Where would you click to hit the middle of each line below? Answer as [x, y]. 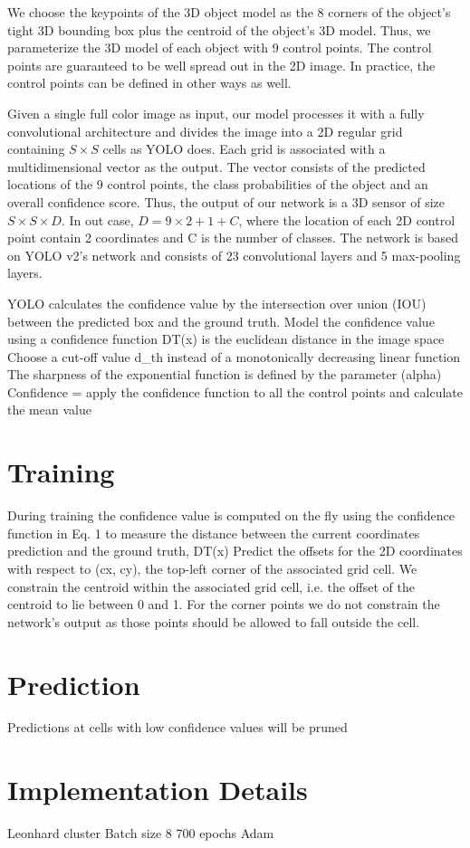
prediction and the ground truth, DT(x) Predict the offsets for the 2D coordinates [235, 551]
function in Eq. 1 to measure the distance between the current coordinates [214, 533]
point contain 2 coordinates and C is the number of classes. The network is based [233, 238]
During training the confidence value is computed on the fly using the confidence [231, 515]
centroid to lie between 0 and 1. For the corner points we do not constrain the [224, 604]
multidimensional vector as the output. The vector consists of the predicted [216, 166]
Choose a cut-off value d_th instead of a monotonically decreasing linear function [234, 356]
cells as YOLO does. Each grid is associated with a [244, 149]
